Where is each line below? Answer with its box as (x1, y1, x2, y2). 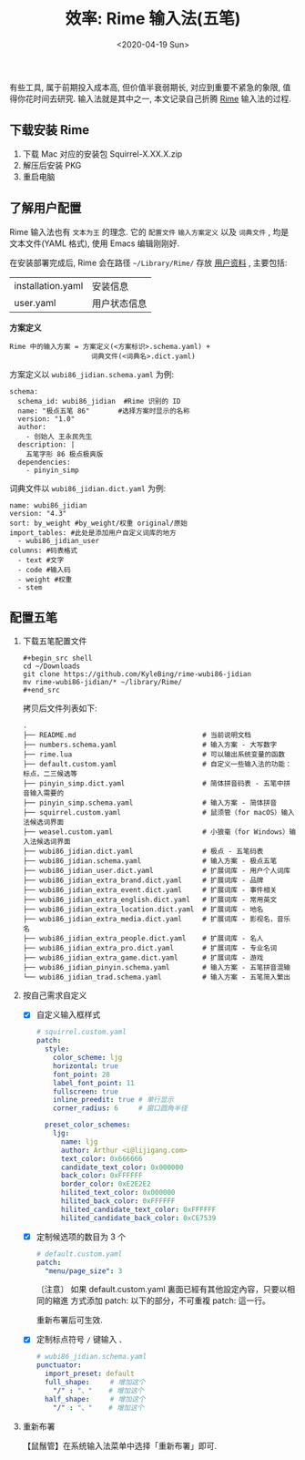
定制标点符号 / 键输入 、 (36, 1334, 127, 1345)
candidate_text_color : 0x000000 (60, 1163, 184, 1172)
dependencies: (17, 458, 71, 467)
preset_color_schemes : (44, 1120, 131, 1130)
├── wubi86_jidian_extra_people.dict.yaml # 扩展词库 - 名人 (22, 934, 264, 943)
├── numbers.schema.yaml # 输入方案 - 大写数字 (22, 740, 278, 750)
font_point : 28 (53, 1070, 111, 1079)
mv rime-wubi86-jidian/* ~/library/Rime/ (22, 678, 182, 687)
